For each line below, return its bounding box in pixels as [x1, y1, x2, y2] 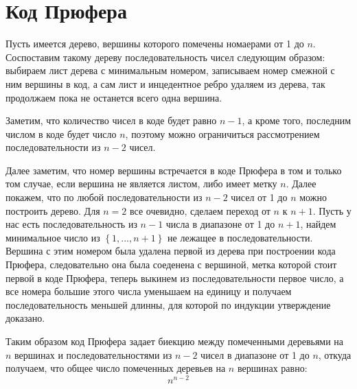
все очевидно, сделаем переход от [129, 203, 270, 217]
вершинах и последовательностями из [14, 347, 172, 362]
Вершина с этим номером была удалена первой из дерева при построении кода [5, 244, 336, 258]
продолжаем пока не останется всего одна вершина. [5, 90, 222, 104]
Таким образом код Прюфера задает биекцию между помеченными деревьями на [5, 334, 344, 348]
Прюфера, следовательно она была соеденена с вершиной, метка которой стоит [5, 257, 337, 272]
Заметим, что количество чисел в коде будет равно [5, 113, 217, 128]
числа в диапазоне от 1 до [165, 217, 275, 231]
